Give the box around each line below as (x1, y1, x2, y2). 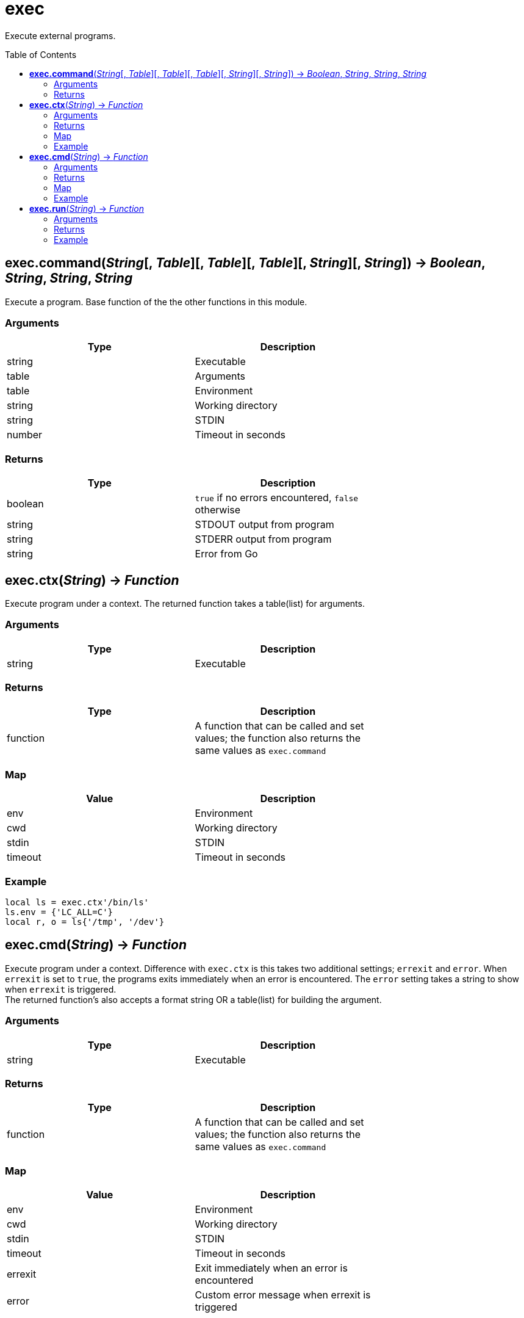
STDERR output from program (195, 533, 332, 546)
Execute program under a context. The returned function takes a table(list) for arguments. (5, 598, 365, 609)
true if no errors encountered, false (195, 491, 359, 504)
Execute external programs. (5, 30, 116, 41)
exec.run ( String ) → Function (29, 203, 145, 214)
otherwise (195, 504, 241, 516)
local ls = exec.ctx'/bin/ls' (5, 897, 149, 907)
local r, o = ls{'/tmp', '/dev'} (5, 916, 165, 927)
